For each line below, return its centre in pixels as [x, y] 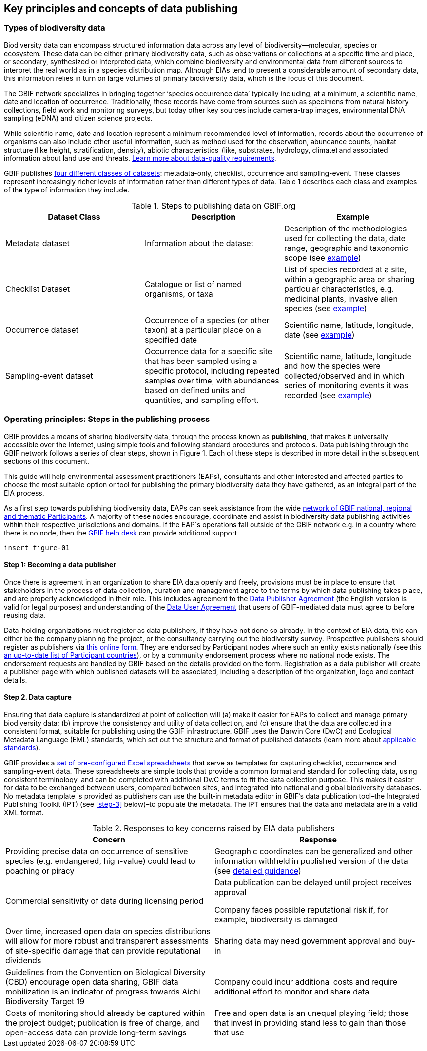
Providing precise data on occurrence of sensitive [97, 851]
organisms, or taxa [179, 294]
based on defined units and [195, 390]
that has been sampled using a [201, 361]
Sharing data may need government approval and [305, 941]
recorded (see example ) [328, 395]
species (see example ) [325, 308]
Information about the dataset [199, 243]
